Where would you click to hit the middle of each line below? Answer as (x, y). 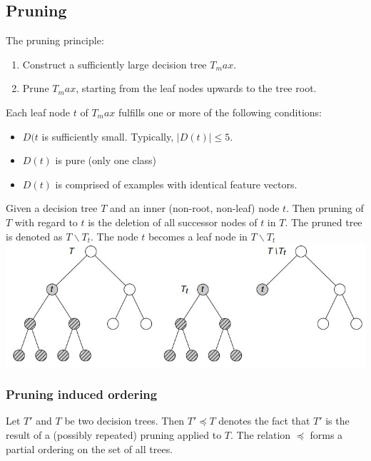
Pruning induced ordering (82, 394)
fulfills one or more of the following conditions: (220, 112)
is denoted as (34, 236)
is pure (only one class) (106, 160)
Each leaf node (38, 112)
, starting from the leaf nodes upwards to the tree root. (196, 88)
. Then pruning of (325, 208)
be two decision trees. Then (124, 421)
